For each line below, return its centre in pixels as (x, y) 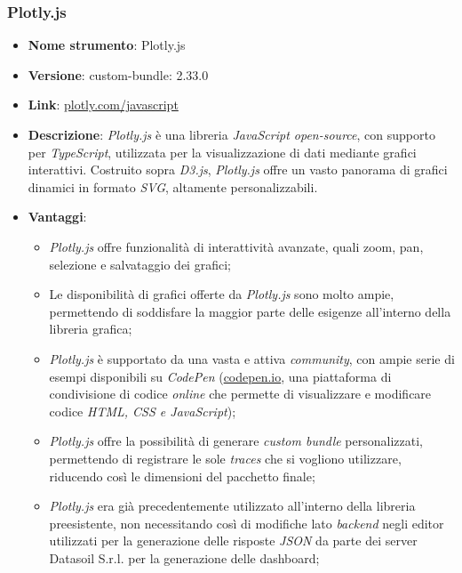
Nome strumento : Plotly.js (107, 45)
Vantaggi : (57, 217)
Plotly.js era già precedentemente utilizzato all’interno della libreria (232, 506)
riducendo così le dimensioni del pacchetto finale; (182, 476)
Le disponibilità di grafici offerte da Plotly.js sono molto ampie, (222, 294)
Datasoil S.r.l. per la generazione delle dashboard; (184, 557)
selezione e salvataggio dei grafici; (140, 264)
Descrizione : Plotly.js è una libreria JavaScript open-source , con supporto (231, 134)
